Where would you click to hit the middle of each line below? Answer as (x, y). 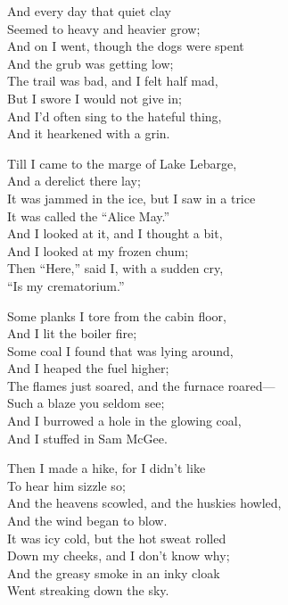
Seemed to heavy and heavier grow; (104, 28)
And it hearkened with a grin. (89, 133)
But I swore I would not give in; (95, 98)
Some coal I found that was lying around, (120, 350)
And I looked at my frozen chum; (98, 250)
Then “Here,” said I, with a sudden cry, (115, 268)
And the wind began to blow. (87, 521)
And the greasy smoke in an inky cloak (114, 572)
